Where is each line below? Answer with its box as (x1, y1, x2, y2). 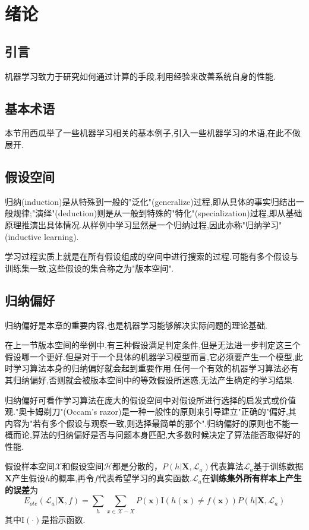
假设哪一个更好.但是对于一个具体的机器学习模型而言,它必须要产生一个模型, (5, 350, 295, 362)
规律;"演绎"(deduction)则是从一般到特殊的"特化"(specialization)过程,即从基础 (12, 207, 302, 219)
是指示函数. (41, 513, 86, 525)
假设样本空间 (5, 460, 55, 472)
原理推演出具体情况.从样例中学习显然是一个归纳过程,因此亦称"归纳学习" (5, 218, 282, 231)
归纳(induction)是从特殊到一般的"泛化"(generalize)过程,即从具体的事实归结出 (5, 195, 296, 207)
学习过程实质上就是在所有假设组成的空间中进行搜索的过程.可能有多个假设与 (5, 250, 298, 263)
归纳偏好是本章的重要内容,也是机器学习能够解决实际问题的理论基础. (5, 318, 267, 331)
